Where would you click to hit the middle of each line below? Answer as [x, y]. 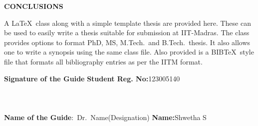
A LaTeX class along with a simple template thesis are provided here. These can [128, 23]
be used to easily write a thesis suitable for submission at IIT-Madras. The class [127, 32]
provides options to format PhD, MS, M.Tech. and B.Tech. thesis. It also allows [127, 42]
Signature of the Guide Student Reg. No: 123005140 [92, 78]
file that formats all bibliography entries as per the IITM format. [103, 61]
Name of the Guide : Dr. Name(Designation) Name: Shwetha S [105, 117]
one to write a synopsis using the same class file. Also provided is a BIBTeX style [129, 52]
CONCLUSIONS [34, 6]
